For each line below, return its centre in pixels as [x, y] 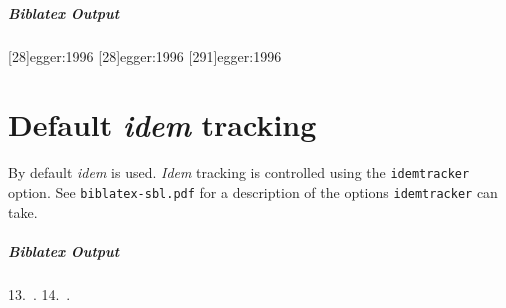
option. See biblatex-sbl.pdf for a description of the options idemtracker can [253, 191]
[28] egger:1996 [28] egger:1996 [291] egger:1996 [145, 55]
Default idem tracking [162, 125]
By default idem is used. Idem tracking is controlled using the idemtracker [239, 172]
